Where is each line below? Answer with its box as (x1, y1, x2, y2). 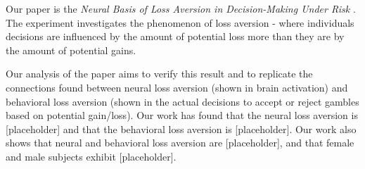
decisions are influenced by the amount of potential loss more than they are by (6, 29, 345, 44)
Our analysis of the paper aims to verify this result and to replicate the (6, 66, 313, 81)
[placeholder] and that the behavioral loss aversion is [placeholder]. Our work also (6, 121, 357, 136)
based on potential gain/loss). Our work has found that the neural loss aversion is (6, 108, 358, 123)
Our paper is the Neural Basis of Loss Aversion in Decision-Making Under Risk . (6, 1, 356, 15)
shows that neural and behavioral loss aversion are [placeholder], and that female (6, 135, 354, 150)
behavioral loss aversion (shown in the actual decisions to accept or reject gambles (6, 94, 359, 108)
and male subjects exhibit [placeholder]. (6, 149, 177, 163)
